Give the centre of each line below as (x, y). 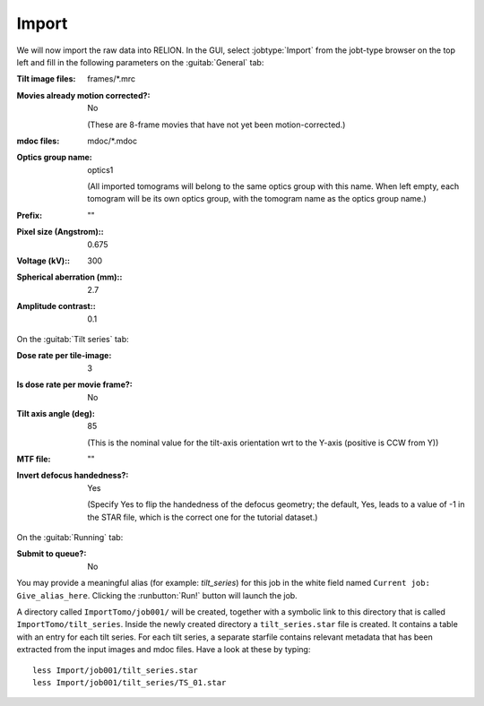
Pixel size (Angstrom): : (60, 232)
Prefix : (30, 215)
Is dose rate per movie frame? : (75, 384)
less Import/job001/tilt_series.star (116, 670)
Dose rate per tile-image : (64, 356)
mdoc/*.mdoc (112, 141)
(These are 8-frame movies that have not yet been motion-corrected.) (216, 125)
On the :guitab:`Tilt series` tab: (73, 339)
